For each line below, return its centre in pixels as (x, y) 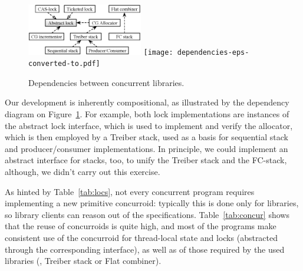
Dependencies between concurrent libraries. (106, 82)
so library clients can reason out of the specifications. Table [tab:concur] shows (147, 214)
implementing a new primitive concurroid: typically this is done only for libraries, (152, 203)
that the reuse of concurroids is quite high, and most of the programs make (141, 226)
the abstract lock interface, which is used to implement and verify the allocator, (149, 125)
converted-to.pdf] (64, 64)
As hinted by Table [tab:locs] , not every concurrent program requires (130, 191)
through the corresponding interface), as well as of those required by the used (145, 249)
